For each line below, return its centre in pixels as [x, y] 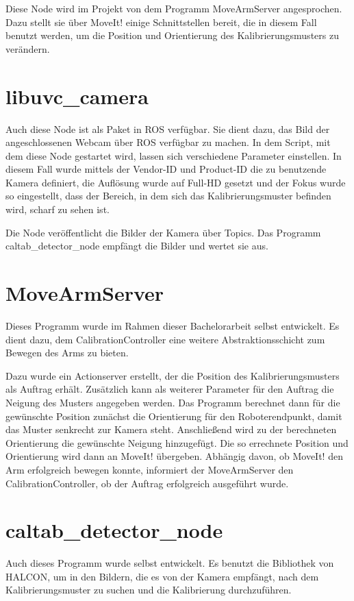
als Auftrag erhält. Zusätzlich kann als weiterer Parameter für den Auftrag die [170, 389]
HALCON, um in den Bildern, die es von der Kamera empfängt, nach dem [162, 576]
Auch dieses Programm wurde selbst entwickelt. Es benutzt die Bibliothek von [170, 563]
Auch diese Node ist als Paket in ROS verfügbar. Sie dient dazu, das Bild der [168, 128]
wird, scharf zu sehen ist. [58, 209]
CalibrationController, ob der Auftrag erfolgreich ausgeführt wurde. [147, 483]
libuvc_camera [77, 96]
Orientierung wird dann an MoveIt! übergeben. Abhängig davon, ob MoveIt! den [174, 456]
